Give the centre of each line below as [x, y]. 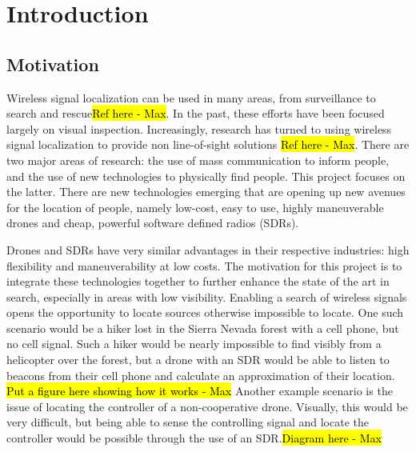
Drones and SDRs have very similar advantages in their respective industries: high [208, 249]
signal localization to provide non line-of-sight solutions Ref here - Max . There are [208, 144]
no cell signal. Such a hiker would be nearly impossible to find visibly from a [194, 344]
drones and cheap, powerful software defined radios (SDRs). [153, 223]
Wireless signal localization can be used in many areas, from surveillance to [191, 97]
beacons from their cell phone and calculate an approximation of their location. [201, 375]
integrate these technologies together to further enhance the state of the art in [198, 281]
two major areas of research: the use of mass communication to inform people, [198, 160]
